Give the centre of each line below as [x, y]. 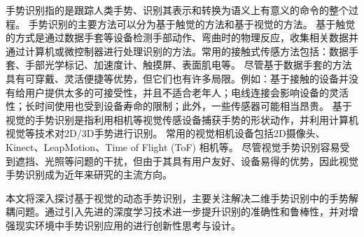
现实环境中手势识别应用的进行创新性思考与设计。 [128, 225]
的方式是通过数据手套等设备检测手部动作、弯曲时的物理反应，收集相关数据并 [182, 37]
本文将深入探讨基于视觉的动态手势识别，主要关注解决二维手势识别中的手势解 [182, 197]
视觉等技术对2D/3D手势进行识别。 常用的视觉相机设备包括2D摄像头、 [166, 133]
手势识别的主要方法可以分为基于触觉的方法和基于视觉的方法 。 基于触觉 [192, 23]
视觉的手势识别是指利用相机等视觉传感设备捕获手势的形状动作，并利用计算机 [182, 119]
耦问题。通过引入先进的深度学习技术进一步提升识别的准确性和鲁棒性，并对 [177, 211]
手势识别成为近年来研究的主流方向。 [89, 174]
